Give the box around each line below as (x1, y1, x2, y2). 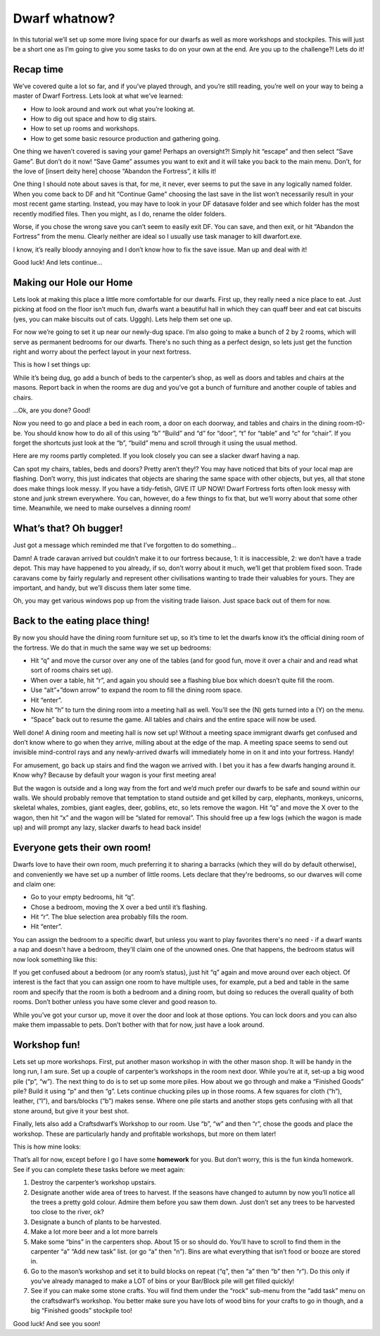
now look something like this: (13, 955, 98, 963)
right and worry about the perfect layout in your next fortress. (13, 347, 191, 356)
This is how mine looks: (13, 1142, 81, 1151)
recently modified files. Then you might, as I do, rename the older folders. (13, 209, 227, 218)
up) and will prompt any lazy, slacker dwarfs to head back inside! (13, 823, 202, 831)
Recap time (13, 63, 64, 75)
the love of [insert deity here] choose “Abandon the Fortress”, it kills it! (13, 166, 217, 175)
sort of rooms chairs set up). (30, 666, 113, 674)
